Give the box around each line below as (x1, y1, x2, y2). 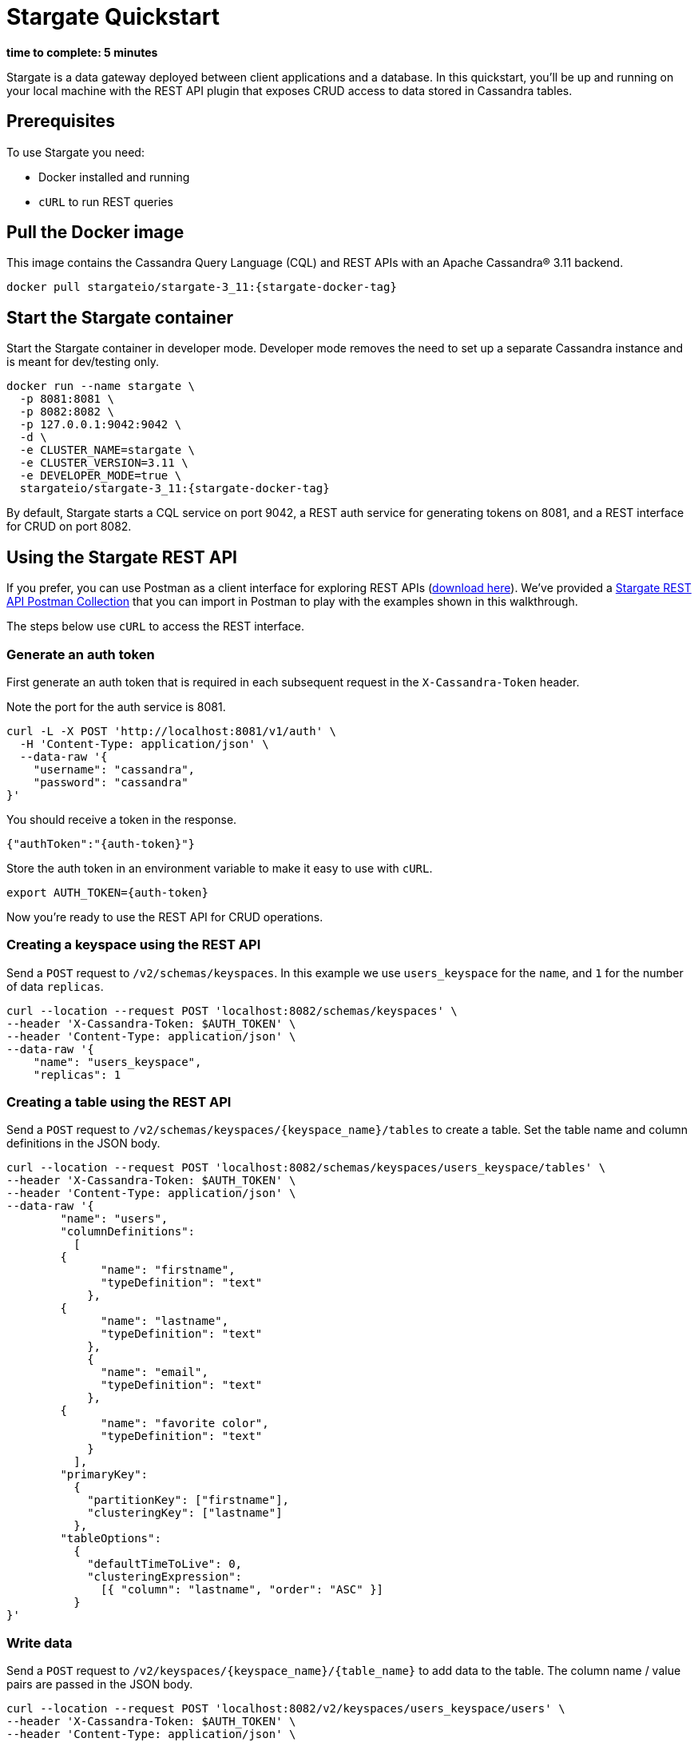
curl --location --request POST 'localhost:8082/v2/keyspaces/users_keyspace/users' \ (6, 1702, 565, 1716)
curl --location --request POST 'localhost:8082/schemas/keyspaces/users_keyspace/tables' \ (6, 1161, 606, 1175)
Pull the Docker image (6, 222, 184, 243)
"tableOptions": (60, 1532, 161, 1545)
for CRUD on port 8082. (6, 519, 132, 534)
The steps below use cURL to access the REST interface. (6, 619, 304, 634)
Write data (6, 1634, 73, 1651)
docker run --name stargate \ (6, 380, 196, 393)
